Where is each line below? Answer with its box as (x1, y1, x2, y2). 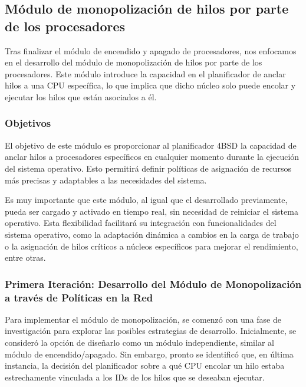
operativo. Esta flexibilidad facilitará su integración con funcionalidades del (5, 217, 277, 229)
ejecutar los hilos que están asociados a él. (5, 90, 157, 103)
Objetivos (5, 116, 51, 130)
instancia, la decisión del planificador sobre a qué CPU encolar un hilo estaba (5, 359, 285, 372)
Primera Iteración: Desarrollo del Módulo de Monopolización (5, 276, 302, 291)
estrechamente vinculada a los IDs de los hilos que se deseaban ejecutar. (5, 370, 265, 383)
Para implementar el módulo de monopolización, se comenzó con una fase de (5, 313, 281, 325)
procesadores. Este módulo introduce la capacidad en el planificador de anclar (5, 67, 286, 80)
